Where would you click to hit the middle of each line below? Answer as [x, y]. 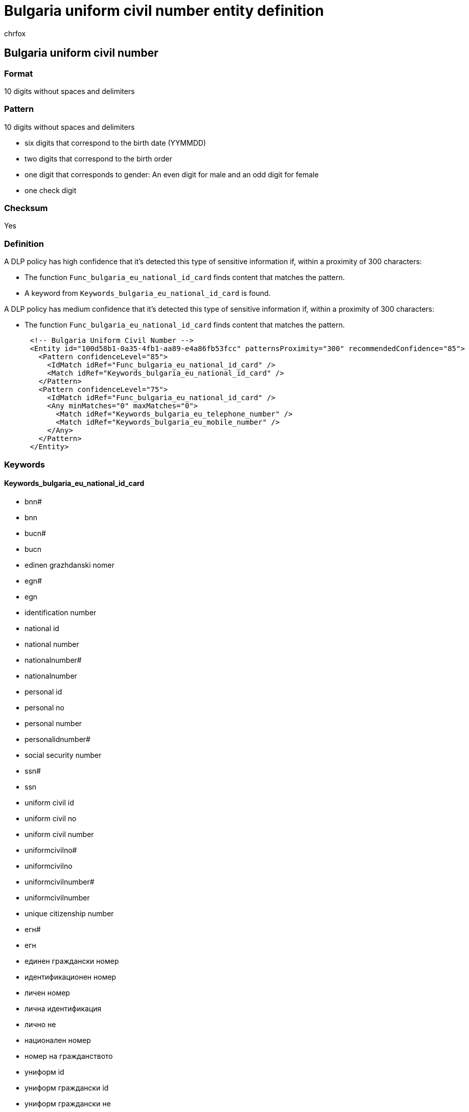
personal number [53, 723]
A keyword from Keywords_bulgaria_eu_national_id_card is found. [148, 293]
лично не [40, 1024]
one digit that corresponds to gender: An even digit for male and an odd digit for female [172, 174]
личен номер [47, 992]
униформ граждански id [67, 1087]
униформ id [44, 1072]
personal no [44, 707]
